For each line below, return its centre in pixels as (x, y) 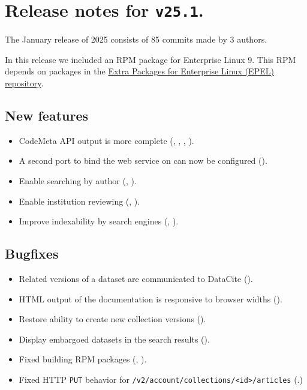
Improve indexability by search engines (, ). (99, 221)
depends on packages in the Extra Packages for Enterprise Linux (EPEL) (139, 71)
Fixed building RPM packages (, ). (83, 359)
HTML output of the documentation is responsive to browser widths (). (151, 298)
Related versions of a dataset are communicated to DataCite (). (136, 278)
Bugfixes (32, 253)
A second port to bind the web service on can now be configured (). (143, 160)
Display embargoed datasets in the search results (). (114, 339)
